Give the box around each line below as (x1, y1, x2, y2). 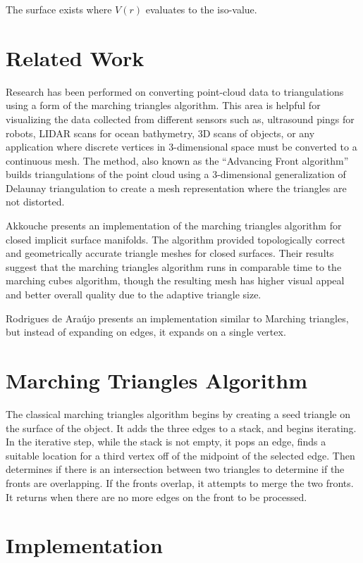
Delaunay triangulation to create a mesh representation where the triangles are (6, 180, 347, 195)
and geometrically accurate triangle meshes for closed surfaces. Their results (6, 246, 334, 260)
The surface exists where (6, 2, 112, 16)
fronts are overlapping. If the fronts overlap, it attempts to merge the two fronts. (6, 475, 354, 490)
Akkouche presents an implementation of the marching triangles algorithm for (6, 218, 342, 233)
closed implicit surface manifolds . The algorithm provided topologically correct (6, 232, 345, 246)
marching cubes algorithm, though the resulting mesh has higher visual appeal (6, 273, 345, 288)
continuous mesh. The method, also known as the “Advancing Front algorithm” (6, 153, 349, 167)
